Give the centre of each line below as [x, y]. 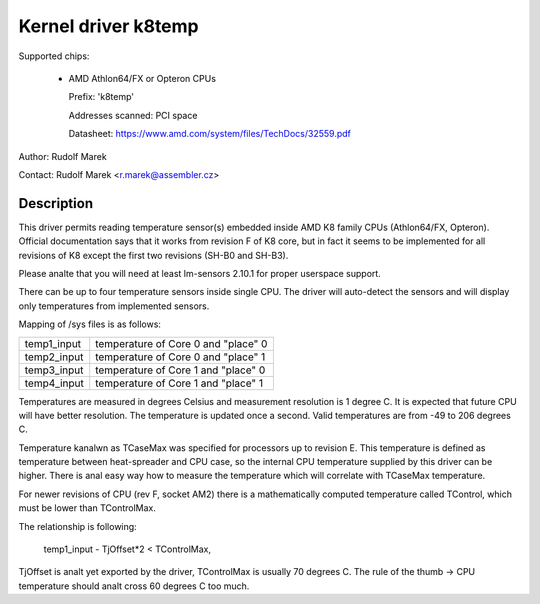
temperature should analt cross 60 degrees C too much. [134, 586]
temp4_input [54, 383]
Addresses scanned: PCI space [133, 115]
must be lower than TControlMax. [87, 508]
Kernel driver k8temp [108, 26]
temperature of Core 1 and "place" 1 [179, 383]
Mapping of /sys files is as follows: [90, 324]
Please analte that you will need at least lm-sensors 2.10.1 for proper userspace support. [200, 273]
